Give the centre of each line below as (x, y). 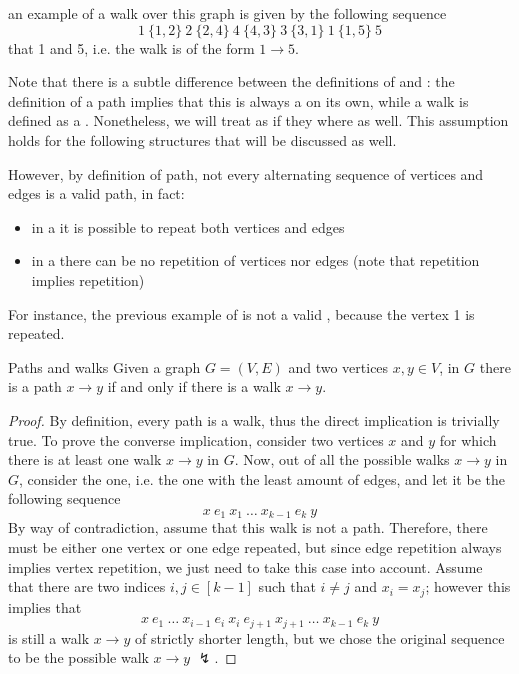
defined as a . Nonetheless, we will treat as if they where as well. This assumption (258, 120)
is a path (35, 386)
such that (287, 586)
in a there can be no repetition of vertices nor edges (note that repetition (255, 260)
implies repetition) (88, 279)
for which (468, 439)
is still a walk (49, 637)
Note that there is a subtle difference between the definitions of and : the (231, 81)
